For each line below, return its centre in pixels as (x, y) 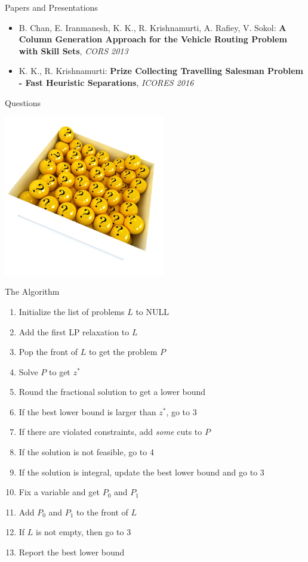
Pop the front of (48, 352)
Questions (23, 102)
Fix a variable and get (59, 492)
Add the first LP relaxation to (74, 331)
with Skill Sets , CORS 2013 (73, 50)
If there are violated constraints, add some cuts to (110, 432)
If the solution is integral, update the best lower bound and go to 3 (141, 472)
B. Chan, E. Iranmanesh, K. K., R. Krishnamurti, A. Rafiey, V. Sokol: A (153, 27)
